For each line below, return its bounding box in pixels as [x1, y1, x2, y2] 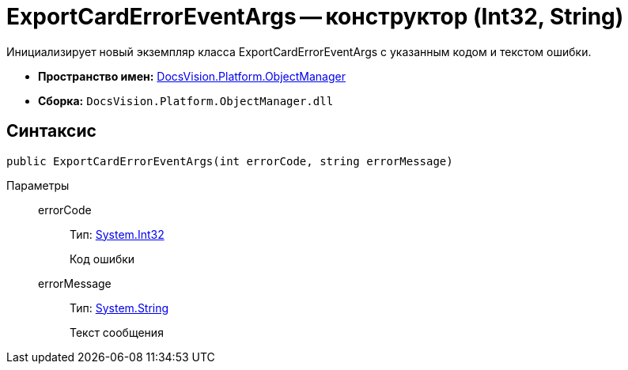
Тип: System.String [70, 300, 169, 315]
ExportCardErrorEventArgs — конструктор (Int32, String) [6, 3, 624, 30]
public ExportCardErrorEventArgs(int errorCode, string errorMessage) [6, 154, 453, 168]
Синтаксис [6, 121, 96, 142]
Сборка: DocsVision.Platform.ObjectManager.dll [38, 93, 334, 108]
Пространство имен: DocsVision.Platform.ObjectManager [38, 69, 346, 83]
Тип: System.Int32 [70, 227, 165, 241]
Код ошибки [70, 251, 135, 266]
